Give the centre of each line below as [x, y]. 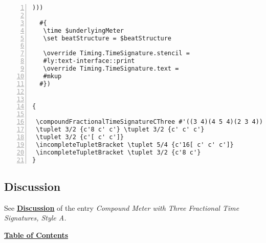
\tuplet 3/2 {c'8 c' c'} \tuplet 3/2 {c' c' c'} [120, 129]
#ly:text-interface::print [89, 61]
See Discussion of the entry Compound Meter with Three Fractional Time [122, 207]
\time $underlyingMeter [83, 30]
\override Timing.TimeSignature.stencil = [116, 53]
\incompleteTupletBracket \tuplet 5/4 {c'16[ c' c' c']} [135, 145]
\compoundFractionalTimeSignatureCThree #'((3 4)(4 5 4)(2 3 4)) [150, 122]
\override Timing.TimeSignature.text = [111, 69]
